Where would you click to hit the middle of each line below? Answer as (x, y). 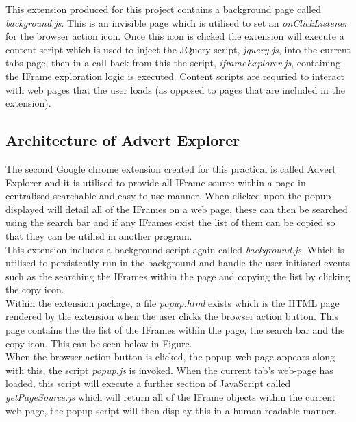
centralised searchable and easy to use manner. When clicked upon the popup (168, 196)
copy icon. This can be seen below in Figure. (99, 343)
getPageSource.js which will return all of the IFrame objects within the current (171, 397)
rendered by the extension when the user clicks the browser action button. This (172, 316)
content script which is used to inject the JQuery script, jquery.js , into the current (178, 49)
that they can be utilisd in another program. (99, 235)
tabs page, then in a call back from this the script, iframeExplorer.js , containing (173, 63)
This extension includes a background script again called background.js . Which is (175, 249)
